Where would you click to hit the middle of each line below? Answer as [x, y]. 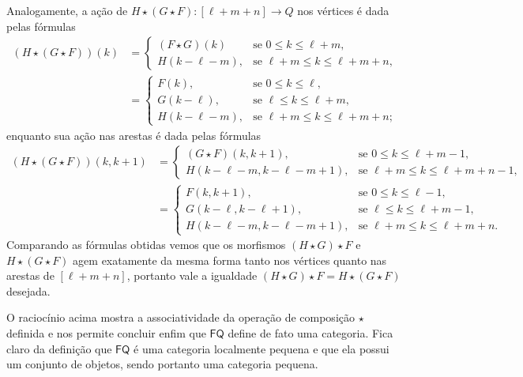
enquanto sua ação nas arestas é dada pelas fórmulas [134, 135]
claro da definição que [59, 348]
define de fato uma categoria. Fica [310, 333]
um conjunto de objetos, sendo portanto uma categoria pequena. [162, 364]
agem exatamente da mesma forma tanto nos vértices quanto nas [230, 260]
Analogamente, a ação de [67, 10]
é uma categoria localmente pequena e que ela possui [261, 348]
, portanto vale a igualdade [192, 275]
